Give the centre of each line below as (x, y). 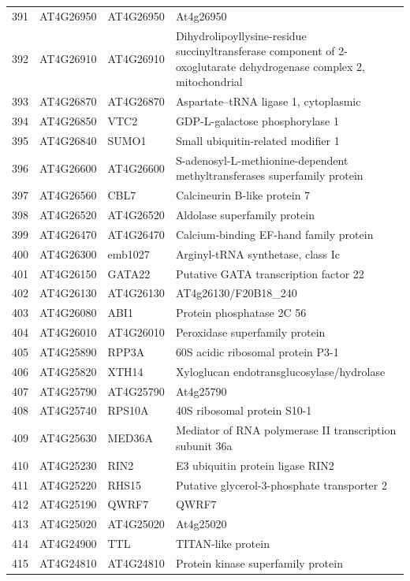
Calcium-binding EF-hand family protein (274, 234)
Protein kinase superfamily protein (259, 562)
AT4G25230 (68, 465)
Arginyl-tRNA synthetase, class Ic (258, 253)
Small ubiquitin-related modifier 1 (257, 140)
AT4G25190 (68, 504)
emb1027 (129, 253)
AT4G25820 (68, 371)
